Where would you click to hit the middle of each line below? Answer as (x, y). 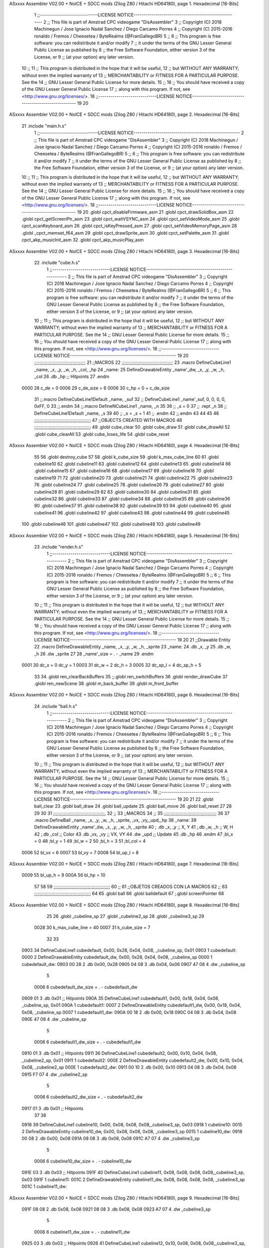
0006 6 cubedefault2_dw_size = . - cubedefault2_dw (88, 1097)
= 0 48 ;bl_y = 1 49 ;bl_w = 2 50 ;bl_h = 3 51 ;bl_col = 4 (90, 841)
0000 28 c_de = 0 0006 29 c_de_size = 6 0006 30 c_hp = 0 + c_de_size (96, 388)
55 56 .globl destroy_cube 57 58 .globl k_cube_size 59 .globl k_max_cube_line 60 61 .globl (127, 457)
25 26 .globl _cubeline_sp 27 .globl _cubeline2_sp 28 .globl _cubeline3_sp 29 (125, 916)
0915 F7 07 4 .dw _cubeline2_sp (55, 1074)
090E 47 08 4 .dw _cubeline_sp (54, 1019)
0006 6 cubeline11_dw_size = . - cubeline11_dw (82, 1232)
